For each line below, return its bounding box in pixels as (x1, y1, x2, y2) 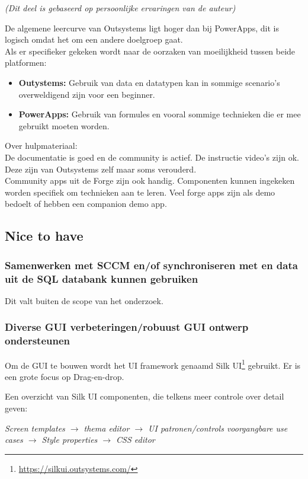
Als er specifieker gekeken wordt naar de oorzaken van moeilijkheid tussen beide (5, 44, 296, 57)
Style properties (41, 433, 98, 446)
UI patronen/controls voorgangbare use (148, 421, 288, 434)
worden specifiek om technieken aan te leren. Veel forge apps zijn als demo (5, 186, 275, 198)
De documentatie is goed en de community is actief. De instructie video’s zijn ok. (5, 151, 299, 163)
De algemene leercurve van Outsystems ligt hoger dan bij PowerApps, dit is (5, 21, 279, 34)
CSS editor (116, 433, 155, 446)
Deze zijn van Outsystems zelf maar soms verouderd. (5, 162, 197, 175)
